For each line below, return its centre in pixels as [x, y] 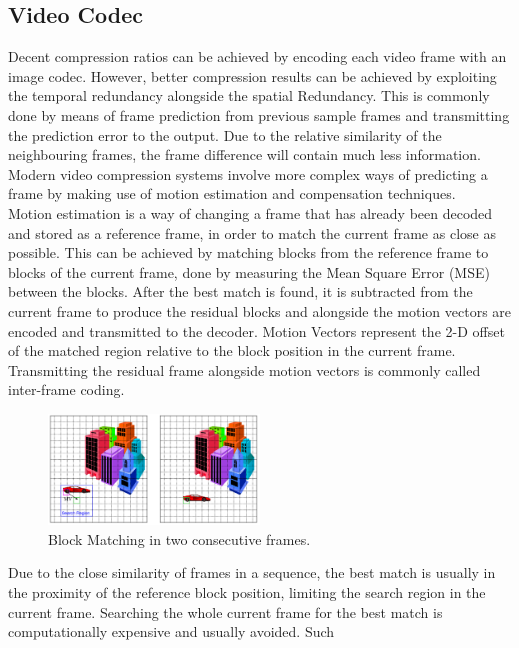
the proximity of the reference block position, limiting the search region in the [247, 592]
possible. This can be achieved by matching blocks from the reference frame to [248, 252]
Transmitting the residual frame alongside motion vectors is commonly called [244, 369]
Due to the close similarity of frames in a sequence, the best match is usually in [252, 572]
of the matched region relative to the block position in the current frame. [232, 350]
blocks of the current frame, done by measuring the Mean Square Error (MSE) [249, 271]
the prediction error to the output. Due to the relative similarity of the [225, 134]
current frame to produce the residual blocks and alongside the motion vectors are [260, 310]
